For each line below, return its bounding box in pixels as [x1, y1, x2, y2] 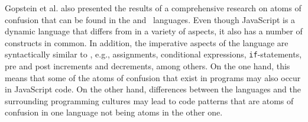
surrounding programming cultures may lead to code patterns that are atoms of [5, 94, 294, 107]
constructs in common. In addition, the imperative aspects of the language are [5, 36, 288, 49]
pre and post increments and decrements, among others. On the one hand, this [5, 60, 290, 72]
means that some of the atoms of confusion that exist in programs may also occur [5, 71, 301, 84]
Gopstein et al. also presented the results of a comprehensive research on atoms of [5, 2, 301, 14]
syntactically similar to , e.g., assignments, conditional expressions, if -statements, [5, 48, 302, 60]
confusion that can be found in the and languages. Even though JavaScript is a [5, 13, 296, 25]
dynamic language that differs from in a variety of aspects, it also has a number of [5, 25, 303, 37]
